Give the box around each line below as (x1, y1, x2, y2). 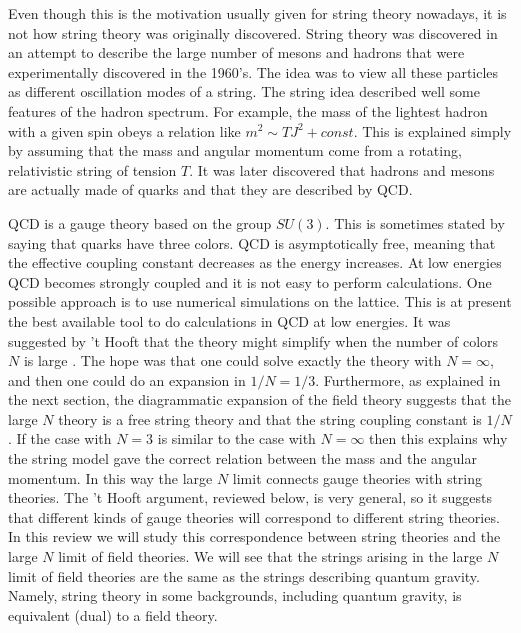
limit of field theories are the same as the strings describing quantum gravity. (8, 565, 480, 586)
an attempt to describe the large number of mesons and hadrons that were (8, 42, 465, 63)
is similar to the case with (157, 428, 316, 449)
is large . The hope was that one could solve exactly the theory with (23, 350, 442, 371)
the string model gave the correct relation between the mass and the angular (8, 448, 477, 469)
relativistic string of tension (8, 159, 177, 180)
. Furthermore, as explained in (315, 369, 501, 390)
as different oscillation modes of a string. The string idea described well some (8, 81, 480, 102)
